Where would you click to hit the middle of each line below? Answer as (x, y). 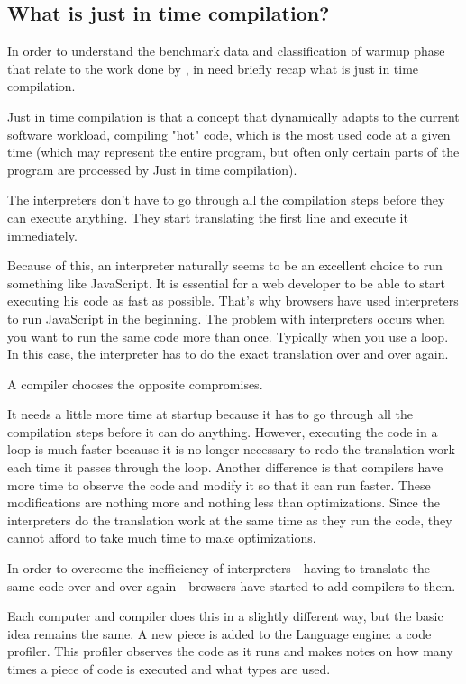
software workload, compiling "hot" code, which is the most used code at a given (229, 134)
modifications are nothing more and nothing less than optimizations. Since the (224, 502)
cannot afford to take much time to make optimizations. (162, 538)
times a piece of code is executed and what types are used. (169, 669)
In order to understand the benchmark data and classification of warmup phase (226, 51)
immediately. (42, 235)
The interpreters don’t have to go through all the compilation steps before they (226, 200)
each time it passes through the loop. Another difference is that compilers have (225, 467)
